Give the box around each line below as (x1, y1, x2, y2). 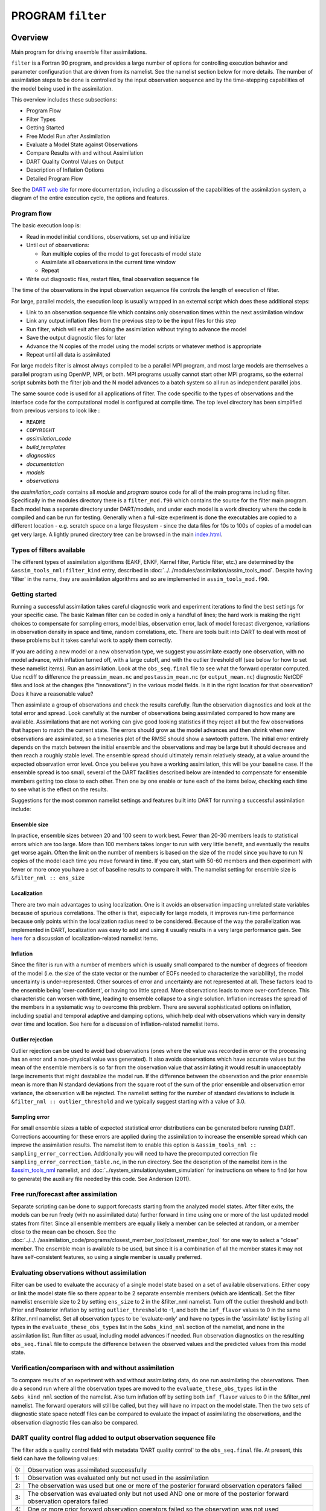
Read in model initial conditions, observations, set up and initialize (26, 233, 190, 240)
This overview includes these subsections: (11, 96, 117, 103)
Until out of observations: (26, 242, 90, 249)
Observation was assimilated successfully (27, 1466, 147, 1474)
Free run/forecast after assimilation (11, 1190, 118, 1199)
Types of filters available (11, 546, 86, 554)
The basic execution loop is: (11, 222, 81, 229)
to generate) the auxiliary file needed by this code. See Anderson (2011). (11, 1175, 191, 1182)
